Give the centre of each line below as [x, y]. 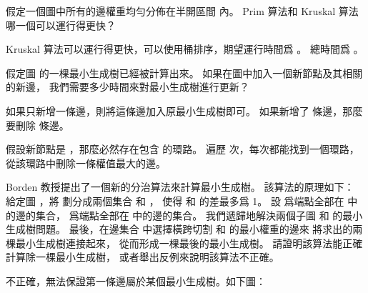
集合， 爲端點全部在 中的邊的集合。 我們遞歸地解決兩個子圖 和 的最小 [199, 215]
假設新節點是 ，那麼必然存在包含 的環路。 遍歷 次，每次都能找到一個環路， [183, 149]
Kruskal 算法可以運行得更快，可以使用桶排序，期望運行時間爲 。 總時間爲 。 [185, 49]
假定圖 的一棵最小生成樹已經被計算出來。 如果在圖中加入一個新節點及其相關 [184, 73]
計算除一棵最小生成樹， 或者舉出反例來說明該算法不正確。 [143, 257]
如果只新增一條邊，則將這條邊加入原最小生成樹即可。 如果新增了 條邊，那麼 [184, 110]
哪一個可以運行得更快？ [61, 25]
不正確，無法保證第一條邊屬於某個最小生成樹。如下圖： [136, 280]
